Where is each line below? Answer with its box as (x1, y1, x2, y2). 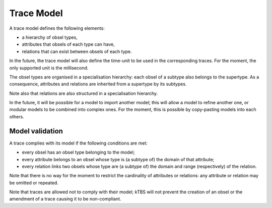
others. (9, 113, 25, 119)
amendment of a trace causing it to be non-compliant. (9, 196, 121, 202)
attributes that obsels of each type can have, (22, 41, 115, 47)
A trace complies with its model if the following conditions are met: (9, 140, 148, 146)
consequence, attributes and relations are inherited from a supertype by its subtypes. (9, 81, 187, 87)
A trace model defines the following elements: (9, 25, 105, 31)
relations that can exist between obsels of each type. (22, 48, 132, 54)
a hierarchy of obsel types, (22, 34, 78, 40)
